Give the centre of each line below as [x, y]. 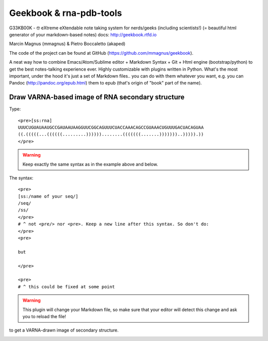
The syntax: [21, 178]
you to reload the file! [44, 316]
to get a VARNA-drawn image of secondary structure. [64, 330]
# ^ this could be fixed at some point [67, 287]
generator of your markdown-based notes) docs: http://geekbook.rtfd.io [83, 34]
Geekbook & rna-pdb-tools [66, 13]
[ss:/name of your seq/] [48, 196]
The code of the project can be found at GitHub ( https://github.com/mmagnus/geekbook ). [101, 53]
